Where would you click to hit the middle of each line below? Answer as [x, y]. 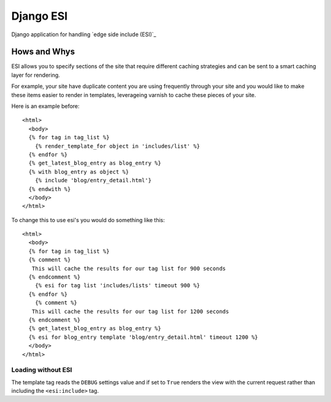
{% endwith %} [50, 189]
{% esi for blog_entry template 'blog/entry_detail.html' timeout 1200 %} [143, 337]
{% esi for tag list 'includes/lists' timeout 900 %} [117, 286]
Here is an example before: [45, 106]
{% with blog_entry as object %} [79, 172]
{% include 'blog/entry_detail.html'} [93, 180]
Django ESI [40, 16]
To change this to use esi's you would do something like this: [88, 220]
